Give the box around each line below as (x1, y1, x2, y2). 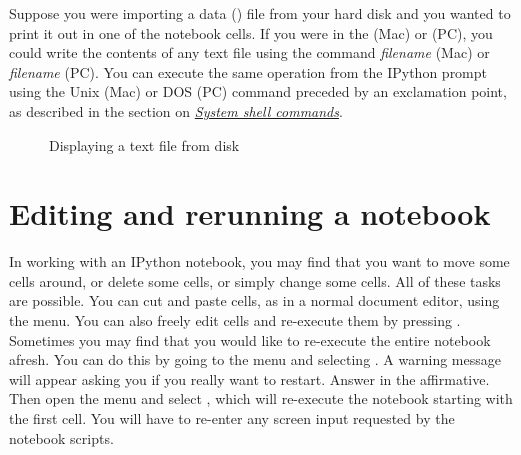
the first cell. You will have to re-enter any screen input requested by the (9, 408, 455, 429)
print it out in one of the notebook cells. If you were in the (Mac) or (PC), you (9, 22, 493, 43)
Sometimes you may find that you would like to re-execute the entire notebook (9, 329, 491, 350)
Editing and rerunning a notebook (9, 193, 491, 234)
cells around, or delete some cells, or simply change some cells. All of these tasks (9, 270, 501, 291)
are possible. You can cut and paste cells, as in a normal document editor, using (9, 290, 500, 311)
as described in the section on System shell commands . (9, 100, 343, 121)
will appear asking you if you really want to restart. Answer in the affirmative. (9, 368, 490, 389)
